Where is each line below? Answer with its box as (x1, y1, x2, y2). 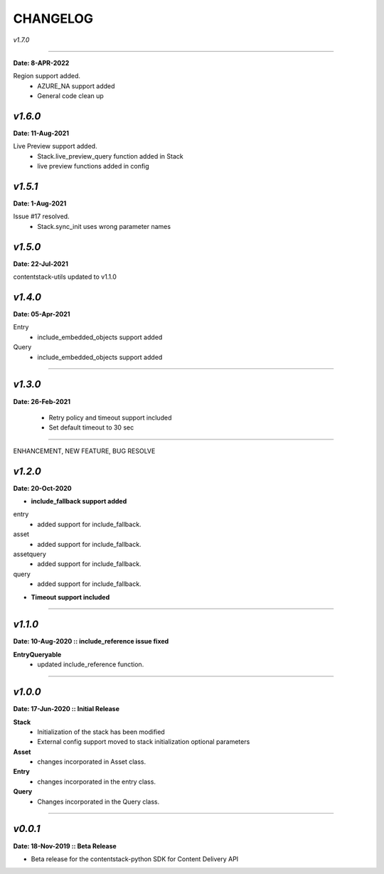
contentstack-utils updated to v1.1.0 (13, 272, 117, 281)
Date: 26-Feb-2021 (13, 397, 71, 405)
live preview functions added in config (37, 162, 149, 171)
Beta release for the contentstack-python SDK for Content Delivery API (31, 854, 239, 863)
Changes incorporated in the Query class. (37, 797, 160, 806)
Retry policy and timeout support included (48, 413, 172, 422)
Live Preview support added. (13, 142, 97, 151)
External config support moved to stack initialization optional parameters (37, 737, 250, 746)
